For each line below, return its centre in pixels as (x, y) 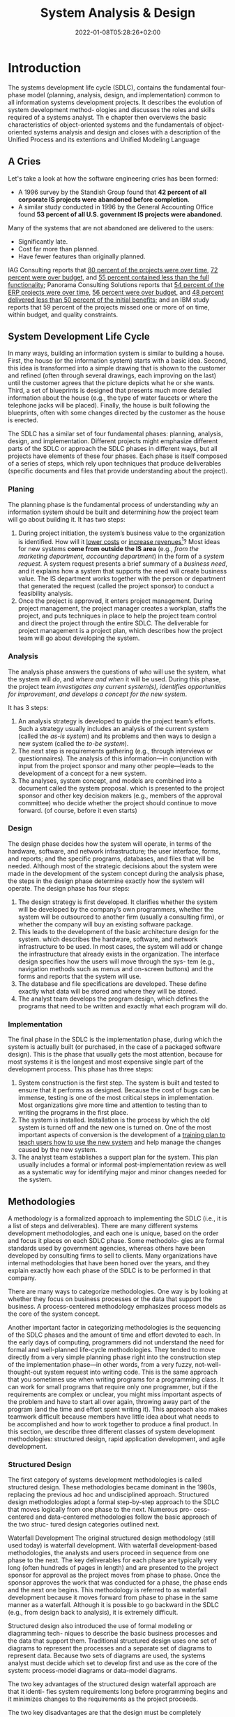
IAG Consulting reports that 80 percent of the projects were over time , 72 (113, 270)
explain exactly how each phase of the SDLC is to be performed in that (109, 1270)
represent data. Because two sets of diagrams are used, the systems (107, 1656)
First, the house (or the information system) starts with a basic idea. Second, (118, 361)
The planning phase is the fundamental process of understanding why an (113, 504)
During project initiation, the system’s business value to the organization (121, 533)
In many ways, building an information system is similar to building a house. (116, 353)
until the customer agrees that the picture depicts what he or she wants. (112, 383)
